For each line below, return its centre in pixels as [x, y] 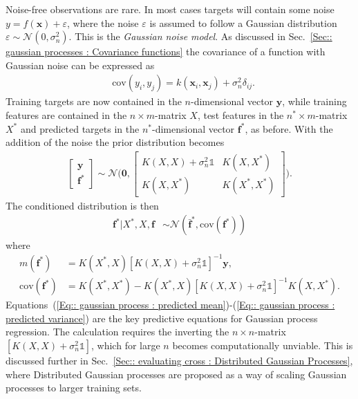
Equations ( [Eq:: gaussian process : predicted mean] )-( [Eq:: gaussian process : [170, 305]
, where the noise [103, 22]
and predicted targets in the [80, 128]
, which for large [126, 345]
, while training [314, 101]
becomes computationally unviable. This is [263, 345]
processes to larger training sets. [74, 388]
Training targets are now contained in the [94, 101]
